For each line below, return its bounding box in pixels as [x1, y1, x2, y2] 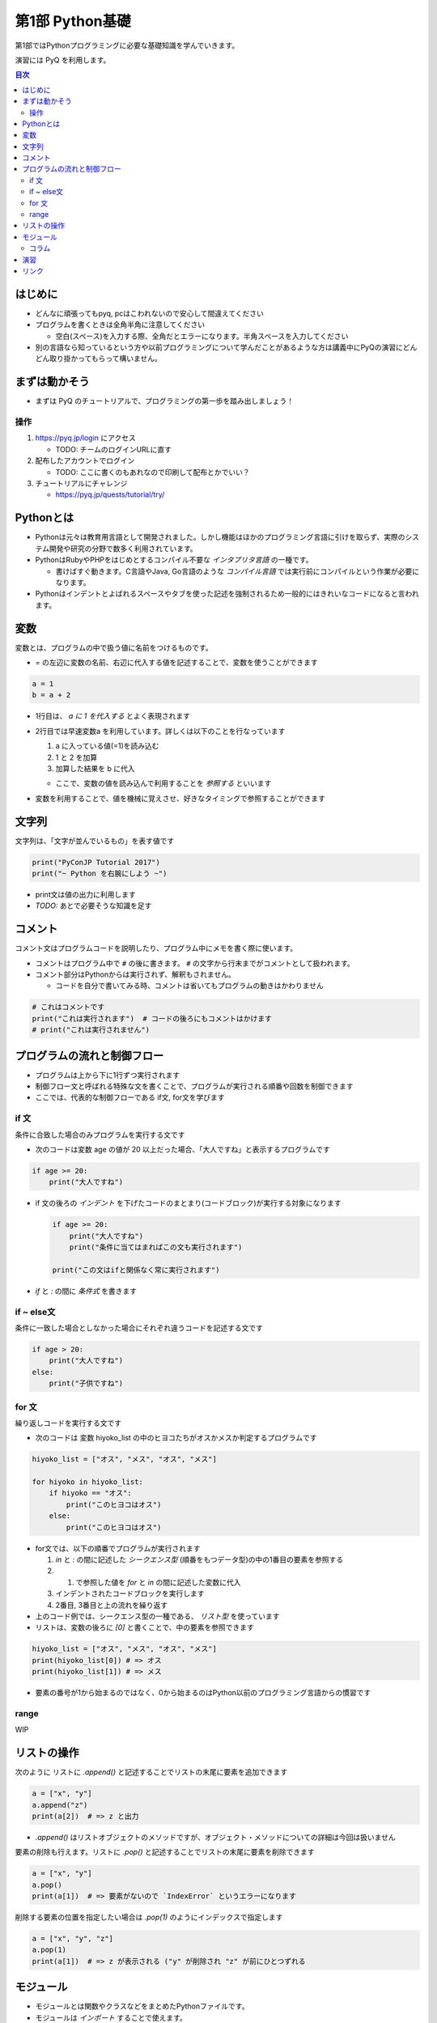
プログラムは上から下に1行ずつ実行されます [35, 1070, 180, 1079]
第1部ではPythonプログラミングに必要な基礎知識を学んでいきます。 [15, 40, 240, 50]
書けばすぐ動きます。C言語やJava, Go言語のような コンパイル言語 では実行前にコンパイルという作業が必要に [55, 566, 420, 576]
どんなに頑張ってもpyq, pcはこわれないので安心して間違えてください [35, 308, 265, 318]
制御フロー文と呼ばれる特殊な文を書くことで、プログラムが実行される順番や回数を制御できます [35, 1081, 354, 1092]
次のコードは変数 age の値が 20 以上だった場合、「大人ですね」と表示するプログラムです [35, 1145, 331, 1154]
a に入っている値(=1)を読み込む [55, 741, 159, 751]
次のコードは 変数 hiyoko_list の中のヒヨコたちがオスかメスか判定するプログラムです [35, 1433, 317, 1443]
